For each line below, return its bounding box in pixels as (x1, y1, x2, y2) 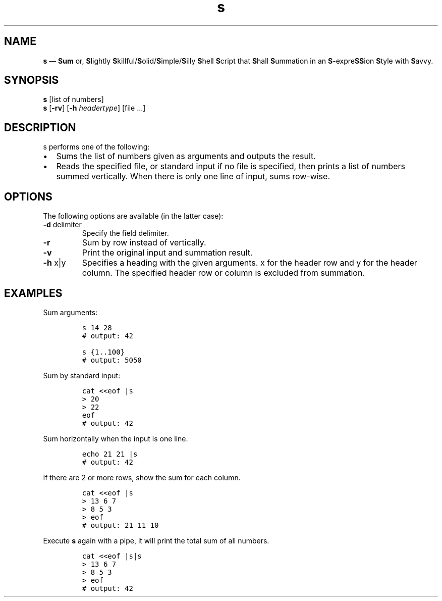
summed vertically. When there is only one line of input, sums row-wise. (56, 171, 330, 182)
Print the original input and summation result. (82, 247, 253, 258)
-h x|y (43, 258, 66, 268)
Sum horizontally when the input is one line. (43, 434, 188, 443)
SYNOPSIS (4, 74, 59, 87)
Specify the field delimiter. (82, 229, 169, 238)
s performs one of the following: (43, 142, 150, 152)
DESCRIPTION (4, 121, 76, 134)
